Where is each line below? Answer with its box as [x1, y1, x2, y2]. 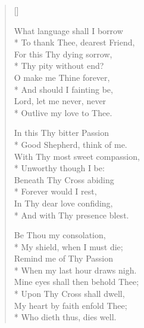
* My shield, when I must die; [14, 240, 123, 253]
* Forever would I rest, [14, 185, 97, 198]
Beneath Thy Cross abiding [14, 173, 114, 186]
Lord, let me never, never [14, 95, 107, 107]
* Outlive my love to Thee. [14, 106, 112, 119]
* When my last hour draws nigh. [14, 263, 137, 276]
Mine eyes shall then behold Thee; [14, 275, 139, 288]
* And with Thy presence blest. [14, 208, 129, 221]
